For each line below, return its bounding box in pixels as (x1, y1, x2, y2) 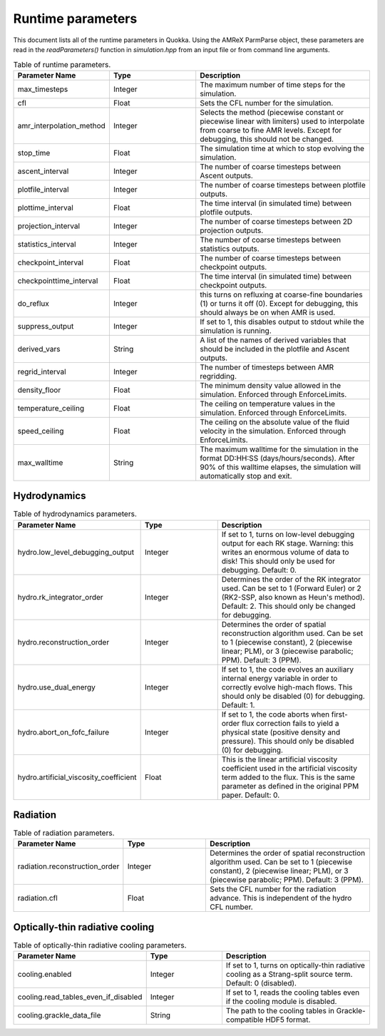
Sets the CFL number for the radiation (209, 884, 337, 894)
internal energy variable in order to (221, 673, 338, 683)
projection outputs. (200, 225, 264, 235)
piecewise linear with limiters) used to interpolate (200, 116, 365, 126)
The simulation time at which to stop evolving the (200, 143, 365, 153)
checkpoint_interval (17, 257, 84, 267)
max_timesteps (17, 84, 68, 94)
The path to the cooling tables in (225, 1006, 335, 1016)
